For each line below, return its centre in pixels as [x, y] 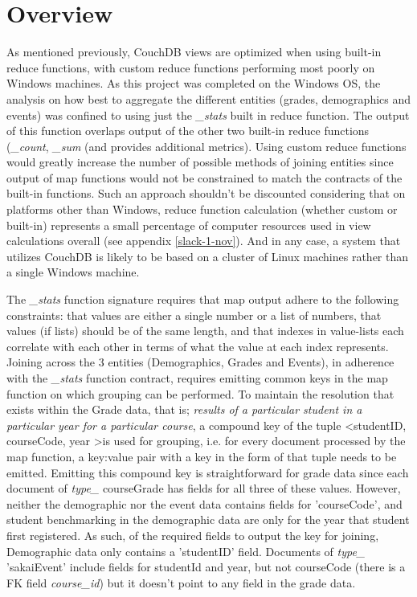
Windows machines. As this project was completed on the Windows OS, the [194, 83]
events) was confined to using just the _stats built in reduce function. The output [208, 114]
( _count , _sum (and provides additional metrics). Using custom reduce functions [206, 146]
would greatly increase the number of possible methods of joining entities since [200, 162]
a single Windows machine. [73, 272]
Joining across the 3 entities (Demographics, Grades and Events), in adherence [200, 362]
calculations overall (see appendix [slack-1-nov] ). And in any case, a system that [204, 241]
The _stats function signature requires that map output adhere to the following [203, 299]
